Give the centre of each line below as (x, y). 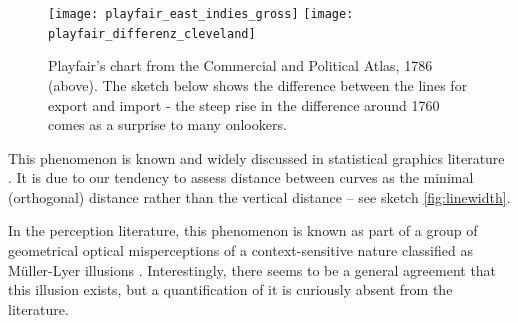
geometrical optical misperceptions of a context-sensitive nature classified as (240, 250)
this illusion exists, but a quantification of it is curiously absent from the (230, 289)
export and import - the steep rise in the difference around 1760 (244, 104)
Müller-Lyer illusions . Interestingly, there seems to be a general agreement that (252, 269)
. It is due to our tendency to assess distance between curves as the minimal (241, 177)
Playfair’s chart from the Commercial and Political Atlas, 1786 (240, 65)
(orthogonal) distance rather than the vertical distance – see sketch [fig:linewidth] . (259, 196)
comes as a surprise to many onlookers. (167, 124)
